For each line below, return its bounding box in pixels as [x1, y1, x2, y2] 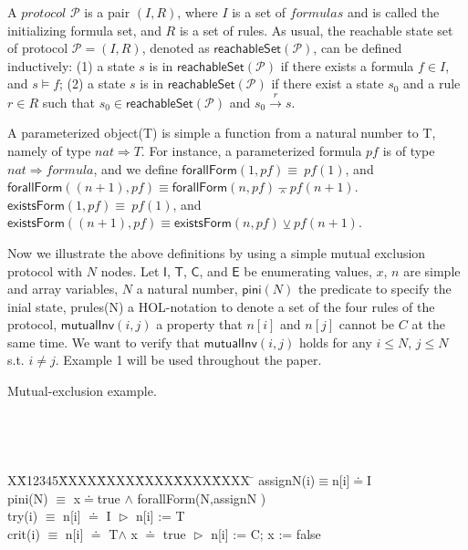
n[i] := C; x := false [211, 524, 321, 543]
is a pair [84, 3, 130, 21]
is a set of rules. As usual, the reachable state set [179, 20, 453, 39]
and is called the [347, 3, 440, 21]
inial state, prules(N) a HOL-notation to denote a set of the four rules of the [7, 296, 435, 316]
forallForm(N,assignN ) [137, 488, 266, 507]
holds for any [298, 332, 372, 351]
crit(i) [7, 524, 40, 543]
